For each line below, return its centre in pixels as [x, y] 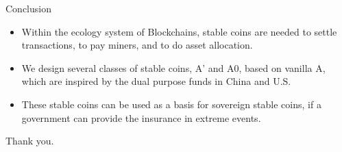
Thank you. [30, 141]
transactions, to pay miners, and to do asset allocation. [137, 45]
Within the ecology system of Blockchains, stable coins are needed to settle [179, 31]
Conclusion [28, 8]
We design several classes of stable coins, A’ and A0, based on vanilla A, [173, 67]
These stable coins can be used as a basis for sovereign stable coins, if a [171, 104]
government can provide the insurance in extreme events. [141, 117]
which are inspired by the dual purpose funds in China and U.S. [156, 81]
